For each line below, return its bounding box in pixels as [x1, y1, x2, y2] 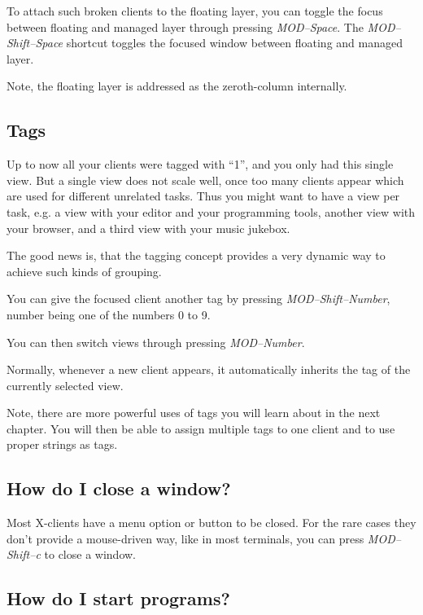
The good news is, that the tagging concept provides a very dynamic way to [7, 247, 386, 264]
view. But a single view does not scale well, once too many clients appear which [7, 171, 404, 188]
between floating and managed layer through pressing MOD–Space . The [7, 18, 364, 35]
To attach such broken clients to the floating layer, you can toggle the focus [7, 2, 383, 19]
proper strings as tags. [7, 436, 118, 453]
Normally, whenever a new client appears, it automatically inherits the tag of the [7, 361, 411, 378]
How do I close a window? [7, 476, 231, 501]
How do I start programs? [7, 586, 230, 611]
